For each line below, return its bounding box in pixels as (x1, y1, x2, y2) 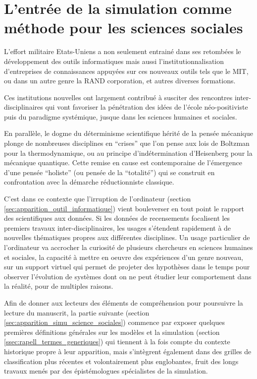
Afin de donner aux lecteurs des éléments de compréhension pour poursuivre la (4, 297, 243, 308)
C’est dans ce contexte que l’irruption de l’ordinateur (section (4, 193, 191, 204)
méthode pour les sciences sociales (4, 17, 243, 38)
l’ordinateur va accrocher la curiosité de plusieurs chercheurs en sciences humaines (4, 242, 253, 252)
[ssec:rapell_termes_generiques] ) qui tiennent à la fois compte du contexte (4, 336, 230, 347)
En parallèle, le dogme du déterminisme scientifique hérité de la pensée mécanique (4, 128, 253, 138)
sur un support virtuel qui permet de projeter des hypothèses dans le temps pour (4, 261, 250, 272)
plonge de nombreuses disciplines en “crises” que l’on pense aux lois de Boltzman (4, 138, 250, 148)
